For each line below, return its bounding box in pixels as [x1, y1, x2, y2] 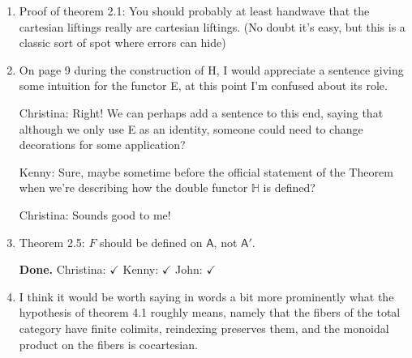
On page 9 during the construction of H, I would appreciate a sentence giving [19, 61, 404, 78]
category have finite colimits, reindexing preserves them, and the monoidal [19, 319, 389, 336]
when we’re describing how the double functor [19, 179, 248, 196]
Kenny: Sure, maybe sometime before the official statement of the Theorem [19, 163, 393, 180]
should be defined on [100, 233, 203, 250]
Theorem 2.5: [19, 233, 85, 250]
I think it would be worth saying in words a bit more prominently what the [19, 288, 394, 305]
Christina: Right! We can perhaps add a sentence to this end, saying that [19, 104, 384, 121]
